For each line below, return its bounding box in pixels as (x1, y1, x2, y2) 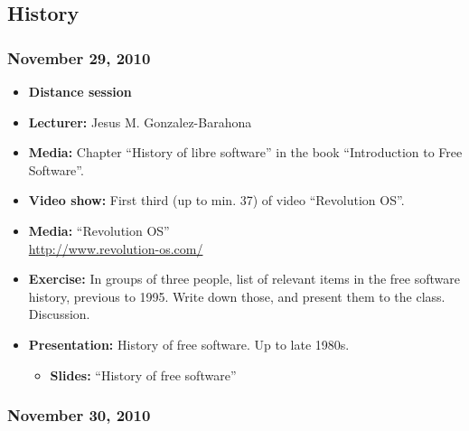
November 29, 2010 (7, 46, 151, 69)
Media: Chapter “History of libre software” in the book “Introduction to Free (28, 143, 463, 162)
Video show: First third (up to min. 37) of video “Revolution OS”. (28, 191, 405, 210)
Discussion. (28, 305, 90, 323)
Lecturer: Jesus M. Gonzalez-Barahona (28, 112, 252, 131)
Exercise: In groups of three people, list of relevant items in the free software (28, 269, 460, 288)
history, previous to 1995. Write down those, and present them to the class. (28, 286, 446, 305)
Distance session (28, 82, 132, 100)
